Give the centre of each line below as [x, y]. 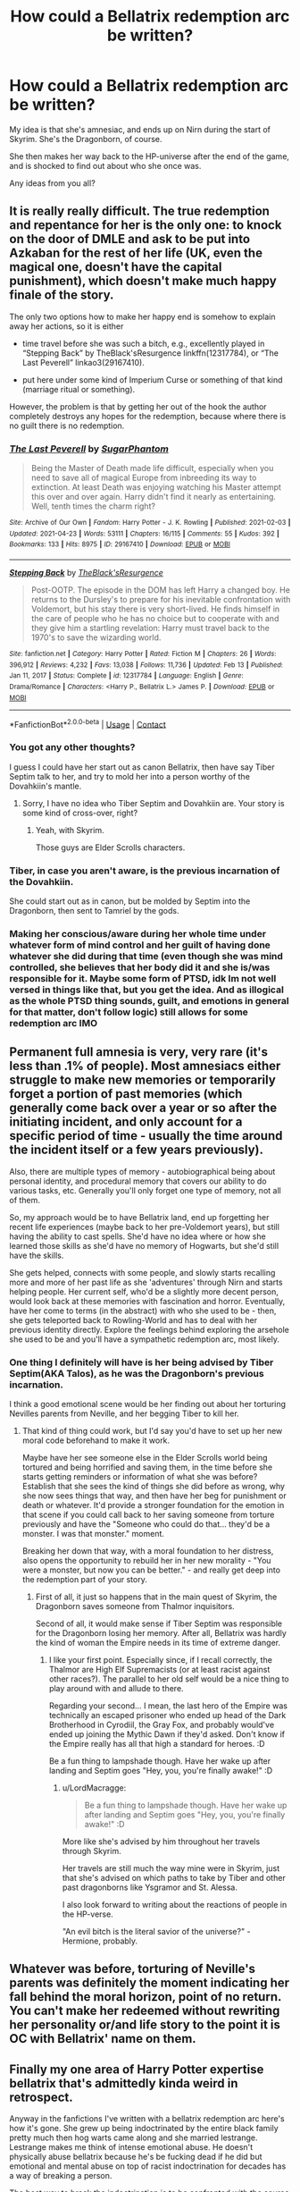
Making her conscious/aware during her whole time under [137, 933]
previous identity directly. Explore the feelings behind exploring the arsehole [150, 1329]
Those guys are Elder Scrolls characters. [110, 847]
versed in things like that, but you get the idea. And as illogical [146, 990]
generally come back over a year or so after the [143, 1108]
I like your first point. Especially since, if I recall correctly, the [160, 1659]
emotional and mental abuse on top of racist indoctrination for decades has [148, 2166]
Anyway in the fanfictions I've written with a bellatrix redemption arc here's [147, 2119]
